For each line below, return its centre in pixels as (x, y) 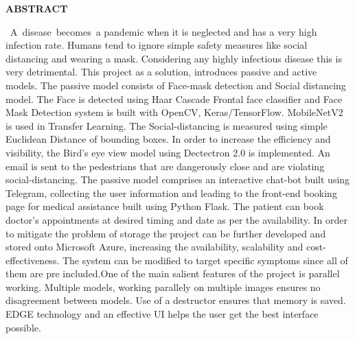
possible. (23, 327)
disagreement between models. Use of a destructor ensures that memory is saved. (176, 300)
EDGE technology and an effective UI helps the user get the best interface (162, 314)
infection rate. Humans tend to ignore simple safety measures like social (157, 45)
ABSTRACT (37, 8)
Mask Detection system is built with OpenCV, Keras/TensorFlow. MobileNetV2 (174, 112)
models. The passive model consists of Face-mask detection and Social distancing (176, 85)
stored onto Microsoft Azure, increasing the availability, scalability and (154, 247)
